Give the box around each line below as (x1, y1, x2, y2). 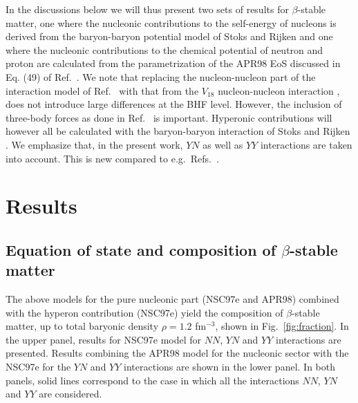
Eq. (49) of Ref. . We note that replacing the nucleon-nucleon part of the (6, 69, 316, 84)
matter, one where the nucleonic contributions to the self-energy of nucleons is (6, 15, 337, 30)
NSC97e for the (6, 359, 71, 374)
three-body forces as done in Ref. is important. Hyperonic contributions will (6, 110, 332, 124)
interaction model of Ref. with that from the (6, 83, 199, 97)
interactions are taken (260, 137, 352, 151)
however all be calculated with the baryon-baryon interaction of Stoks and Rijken (6, 124, 350, 138)
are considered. (39, 386, 102, 401)
